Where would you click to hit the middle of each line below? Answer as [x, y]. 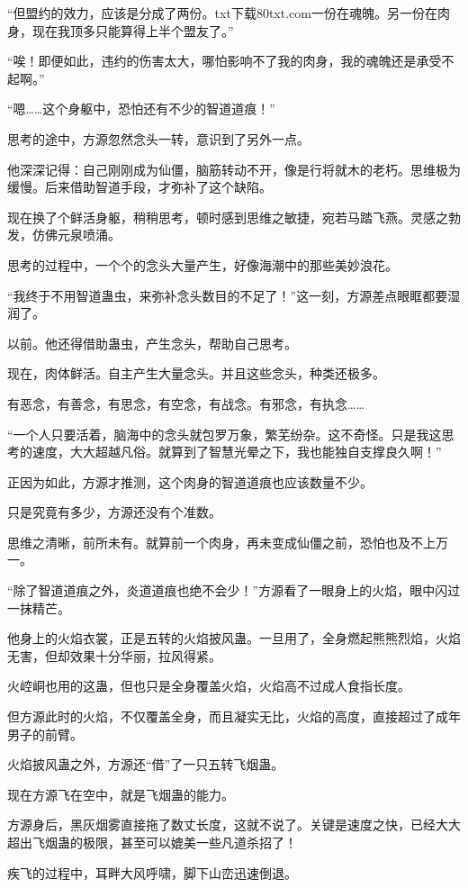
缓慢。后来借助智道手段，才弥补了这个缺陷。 [139, 187]
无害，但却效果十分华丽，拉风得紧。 [114, 655]
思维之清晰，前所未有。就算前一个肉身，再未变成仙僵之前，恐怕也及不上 [221, 542]
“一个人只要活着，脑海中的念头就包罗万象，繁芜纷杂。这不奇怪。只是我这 [225, 434]
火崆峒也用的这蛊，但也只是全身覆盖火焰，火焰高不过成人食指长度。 [209, 686]
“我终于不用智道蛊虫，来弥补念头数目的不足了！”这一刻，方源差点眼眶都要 [228, 295]
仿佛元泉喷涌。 [76, 235]
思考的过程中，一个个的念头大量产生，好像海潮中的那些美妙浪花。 [202, 264]
